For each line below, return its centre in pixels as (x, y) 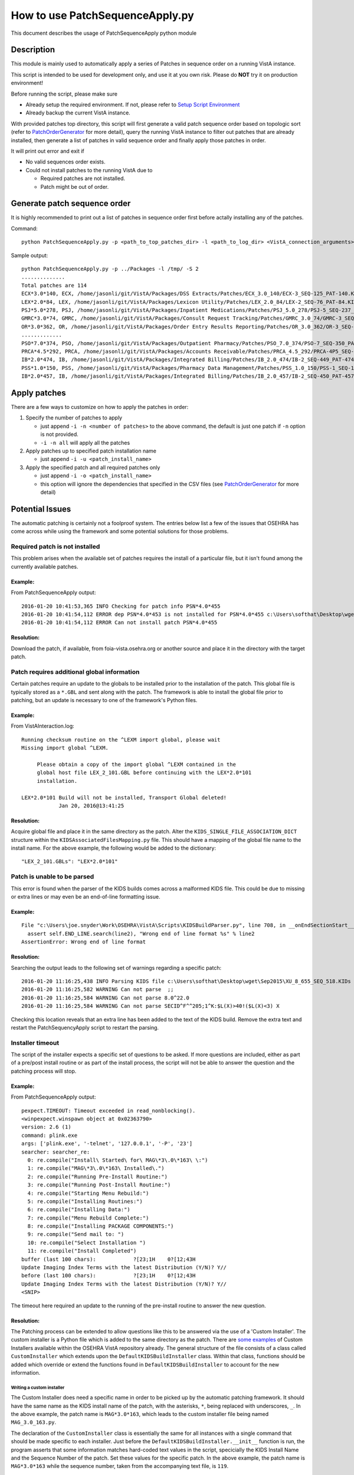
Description (33, 50)
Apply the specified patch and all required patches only (93, 467)
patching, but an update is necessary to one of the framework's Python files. (104, 700)
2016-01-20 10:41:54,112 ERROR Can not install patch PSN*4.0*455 (119, 623)
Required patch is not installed (55, 546)
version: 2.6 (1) (46, 1127)
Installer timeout (35, 1043)
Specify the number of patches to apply (74, 418)
